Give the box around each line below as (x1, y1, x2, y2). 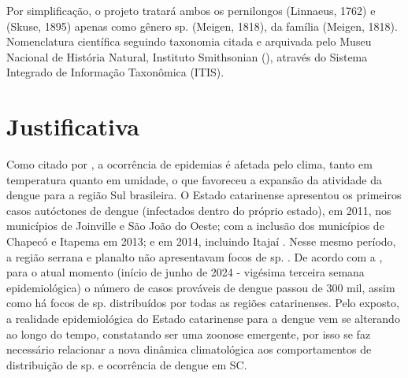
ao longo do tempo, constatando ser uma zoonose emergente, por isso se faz (6, 325, 371, 342)
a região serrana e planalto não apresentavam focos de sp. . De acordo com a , (6, 248, 383, 265)
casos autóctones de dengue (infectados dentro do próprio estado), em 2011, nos (6, 202, 391, 218)
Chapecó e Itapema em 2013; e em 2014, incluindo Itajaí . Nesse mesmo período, (6, 233, 396, 250)
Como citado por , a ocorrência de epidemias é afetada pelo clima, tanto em (6, 156, 373, 172)
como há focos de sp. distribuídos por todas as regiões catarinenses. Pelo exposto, (6, 295, 399, 311)
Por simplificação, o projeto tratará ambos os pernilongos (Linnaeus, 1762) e (6, 2, 376, 18)
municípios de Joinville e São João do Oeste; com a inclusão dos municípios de (6, 217, 384, 234)
